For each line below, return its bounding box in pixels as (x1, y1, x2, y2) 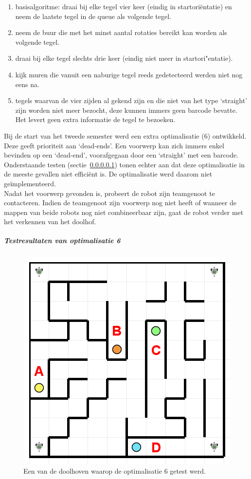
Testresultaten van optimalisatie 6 (4, 235, 121, 246)
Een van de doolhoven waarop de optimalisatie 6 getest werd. (23, 466, 206, 476)
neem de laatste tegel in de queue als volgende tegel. (15, 11, 171, 21)
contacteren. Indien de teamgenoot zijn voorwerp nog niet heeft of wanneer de (4, 197, 237, 208)
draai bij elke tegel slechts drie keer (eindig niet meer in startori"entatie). (15, 53, 233, 63)
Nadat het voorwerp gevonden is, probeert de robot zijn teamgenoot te (4, 188, 215, 198)
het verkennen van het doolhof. (4, 216, 96, 227)
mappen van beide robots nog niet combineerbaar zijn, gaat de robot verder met (4, 207, 244, 217)
